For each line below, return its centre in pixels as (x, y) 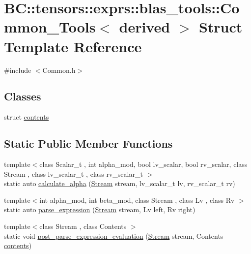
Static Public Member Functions (88, 143)
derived (145, 27)
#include (18, 70)
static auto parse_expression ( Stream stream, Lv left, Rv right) (100, 209)
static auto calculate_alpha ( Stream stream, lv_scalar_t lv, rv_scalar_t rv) (120, 183)
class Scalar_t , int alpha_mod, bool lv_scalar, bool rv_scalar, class (143, 164)
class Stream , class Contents (83, 226)
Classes (23, 96)
